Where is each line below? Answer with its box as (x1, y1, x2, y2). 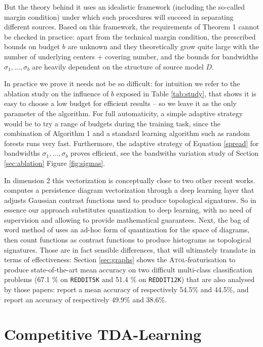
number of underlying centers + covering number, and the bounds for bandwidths (4, 51, 258, 61)
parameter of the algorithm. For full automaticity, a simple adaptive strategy (4, 108, 243, 118)
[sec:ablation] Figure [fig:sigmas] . (4, 157, 105, 168)
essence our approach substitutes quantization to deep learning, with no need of (4, 204, 252, 215)
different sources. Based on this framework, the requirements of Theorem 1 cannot (4, 21, 259, 32)
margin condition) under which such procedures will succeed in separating (4, 11, 234, 22)
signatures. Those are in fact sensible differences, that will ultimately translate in (4, 244, 256, 255)
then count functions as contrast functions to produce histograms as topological (4, 234, 251, 245)
